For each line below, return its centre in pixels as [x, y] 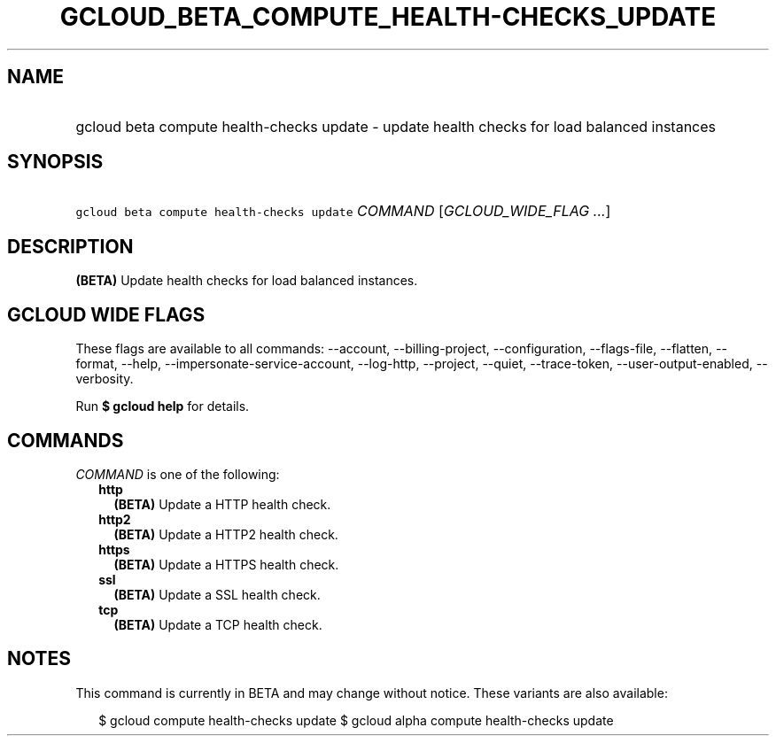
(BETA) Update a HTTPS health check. [226, 564]
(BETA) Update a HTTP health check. [222, 504]
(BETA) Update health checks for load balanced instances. [247, 281]
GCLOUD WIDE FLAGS [106, 314]
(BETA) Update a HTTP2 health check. [226, 534]
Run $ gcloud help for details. [163, 406]
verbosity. [105, 379]
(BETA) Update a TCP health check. [218, 624]
